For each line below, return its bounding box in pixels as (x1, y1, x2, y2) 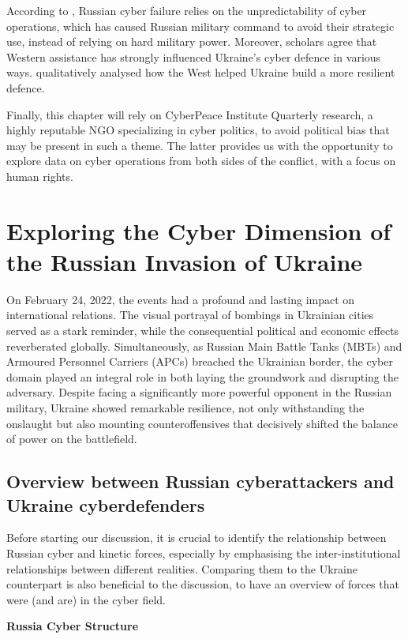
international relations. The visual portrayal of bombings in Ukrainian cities (6, 306, 374, 323)
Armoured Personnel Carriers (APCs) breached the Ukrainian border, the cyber (6, 353, 393, 370)
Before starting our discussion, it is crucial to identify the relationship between (6, 529, 387, 546)
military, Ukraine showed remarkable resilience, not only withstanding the (6, 400, 365, 415)
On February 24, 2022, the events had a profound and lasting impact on (6, 291, 355, 307)
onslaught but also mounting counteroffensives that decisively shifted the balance (6, 415, 398, 431)
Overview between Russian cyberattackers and (6, 469, 395, 494)
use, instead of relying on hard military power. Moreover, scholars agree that (6, 33, 377, 50)
